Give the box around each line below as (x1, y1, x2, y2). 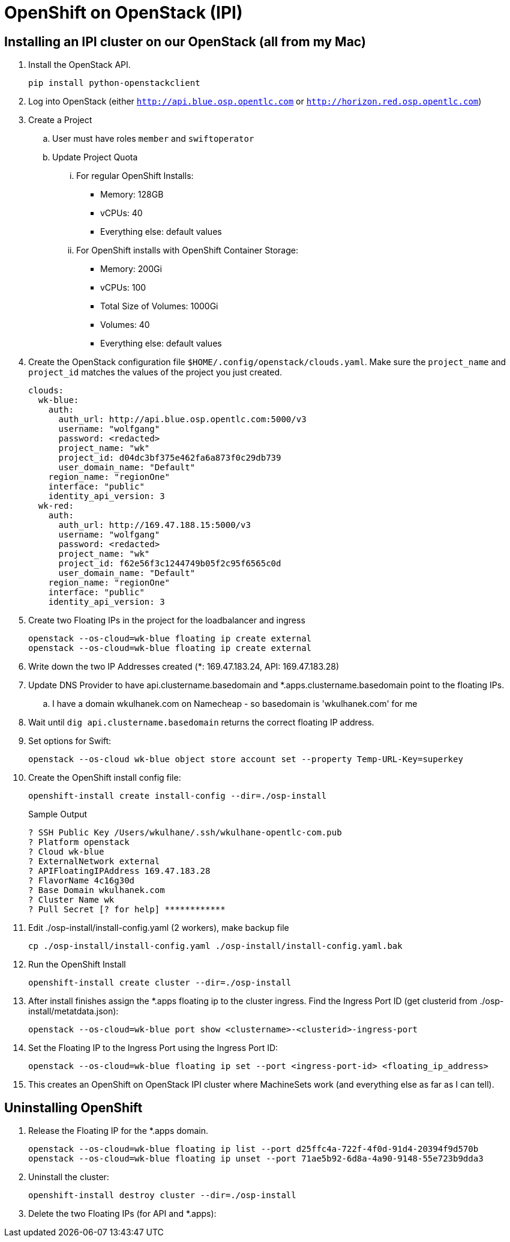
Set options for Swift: (28, 736, 112, 747)
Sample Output (28, 809, 88, 820)
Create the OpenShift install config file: (28, 772, 181, 783)
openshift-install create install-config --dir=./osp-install (28, 791, 327, 801)
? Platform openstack (28, 837, 130, 847)
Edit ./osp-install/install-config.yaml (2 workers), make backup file (28, 922, 289, 933)
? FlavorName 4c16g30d (28, 876, 135, 886)
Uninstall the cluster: (28, 1172, 109, 1183)
